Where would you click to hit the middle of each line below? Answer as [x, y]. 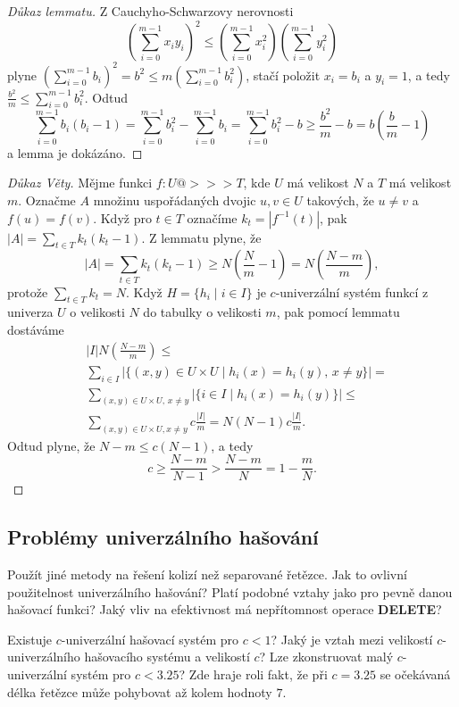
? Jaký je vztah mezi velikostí [352, 639]
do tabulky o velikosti [202, 312]
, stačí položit [283, 75]
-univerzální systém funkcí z [352, 291]
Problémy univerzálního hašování [163, 537]
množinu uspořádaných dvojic [175, 200]
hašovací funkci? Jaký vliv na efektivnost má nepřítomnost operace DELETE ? [225, 609]
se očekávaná [415, 674]
